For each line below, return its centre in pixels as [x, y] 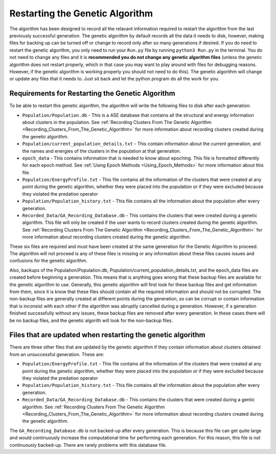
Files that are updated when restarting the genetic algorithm [107, 335]
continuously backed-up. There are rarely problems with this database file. [88, 445]
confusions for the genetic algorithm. [49, 261]
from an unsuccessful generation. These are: [57, 354]
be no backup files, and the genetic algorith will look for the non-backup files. [91, 320]
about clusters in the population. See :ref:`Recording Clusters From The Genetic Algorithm [117, 122]
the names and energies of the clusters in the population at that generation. [102, 151]
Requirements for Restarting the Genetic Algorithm [93, 94]
